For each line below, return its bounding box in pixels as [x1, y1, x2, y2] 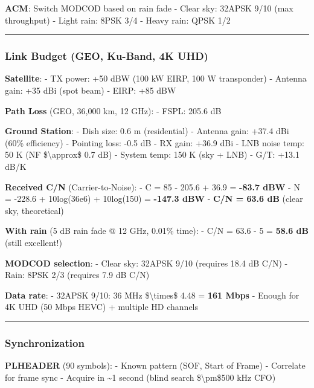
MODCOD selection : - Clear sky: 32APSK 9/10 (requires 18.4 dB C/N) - [5, 256, 288, 269]
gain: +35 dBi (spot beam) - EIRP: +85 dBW [5, 84, 176, 96]
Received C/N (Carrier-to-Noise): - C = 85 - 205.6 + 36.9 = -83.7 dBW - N [5, 180, 300, 193]
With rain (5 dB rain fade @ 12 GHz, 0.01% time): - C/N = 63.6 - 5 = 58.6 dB [5, 224, 309, 237]
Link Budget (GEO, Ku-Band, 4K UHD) [5, 48, 208, 63]
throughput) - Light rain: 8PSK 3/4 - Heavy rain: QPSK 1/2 [5, 13, 231, 26]
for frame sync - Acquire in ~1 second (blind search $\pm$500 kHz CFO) [5, 370, 276, 383]
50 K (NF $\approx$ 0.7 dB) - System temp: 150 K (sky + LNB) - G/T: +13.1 [5, 148, 300, 161]
